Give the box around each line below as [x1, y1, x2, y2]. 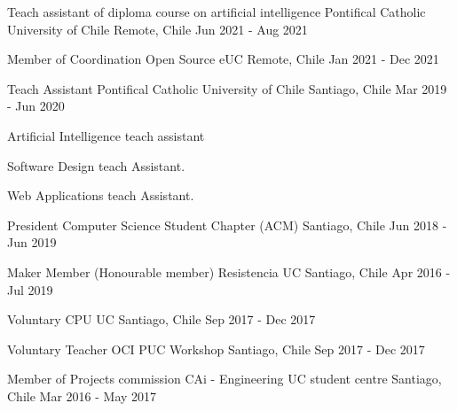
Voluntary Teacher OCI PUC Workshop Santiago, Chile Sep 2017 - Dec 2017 [7, 339, 425, 358]
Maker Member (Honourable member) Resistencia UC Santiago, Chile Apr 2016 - [7, 262, 451, 281]
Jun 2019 [7, 233, 57, 252]
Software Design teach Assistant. [7, 156, 185, 174]
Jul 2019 [7, 280, 53, 299]
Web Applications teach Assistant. [7, 186, 194, 205]
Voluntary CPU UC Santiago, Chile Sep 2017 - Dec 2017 [7, 310, 316, 329]
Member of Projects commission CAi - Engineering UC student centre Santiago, [7, 369, 442, 388]
